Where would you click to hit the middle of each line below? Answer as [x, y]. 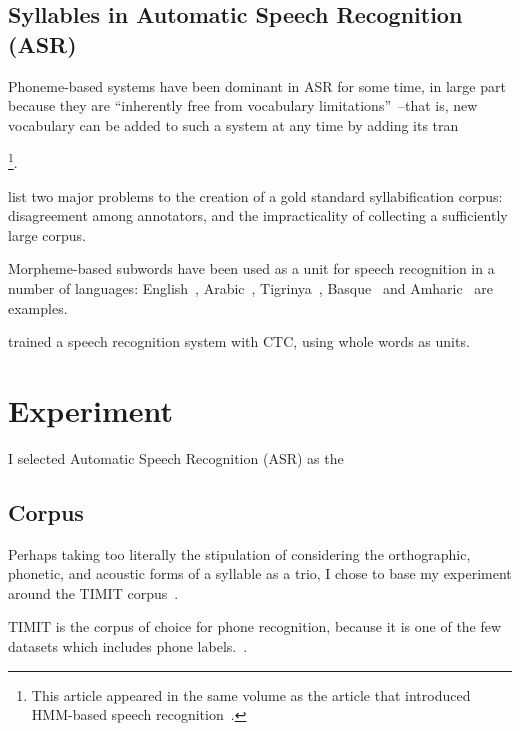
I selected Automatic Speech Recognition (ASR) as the [176, 457]
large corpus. [47, 234]
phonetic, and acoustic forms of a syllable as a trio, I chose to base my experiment [260, 573]
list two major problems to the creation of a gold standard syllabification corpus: [255, 195]
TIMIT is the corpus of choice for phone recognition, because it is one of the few [255, 626]
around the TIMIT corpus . [93, 592]
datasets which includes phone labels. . [128, 646]
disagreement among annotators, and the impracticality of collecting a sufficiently [258, 215]
